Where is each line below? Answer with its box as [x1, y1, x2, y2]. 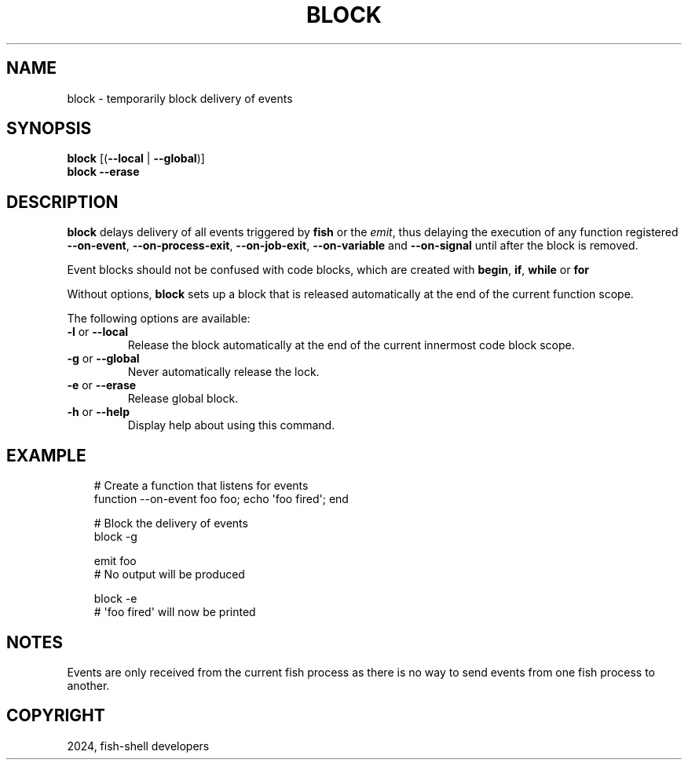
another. [67, 678, 110, 692]
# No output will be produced [93, 567, 245, 582]
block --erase [67, 165, 140, 179]
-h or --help [67, 405, 130, 419]
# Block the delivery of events [93, 516, 248, 531]
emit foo [93, 554, 137, 568]
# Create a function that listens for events [93, 479, 309, 493]
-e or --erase [67, 378, 137, 392]
